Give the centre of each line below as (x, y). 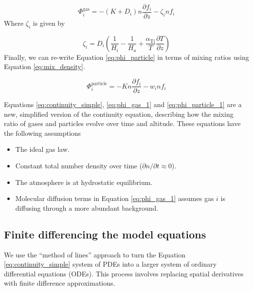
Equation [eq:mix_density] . (45, 66)
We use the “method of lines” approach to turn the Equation (95, 254)
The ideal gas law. (42, 149)
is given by (49, 23)
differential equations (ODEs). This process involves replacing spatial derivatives (124, 273)
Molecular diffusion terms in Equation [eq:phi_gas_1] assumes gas (115, 198)
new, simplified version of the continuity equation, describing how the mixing (119, 114)
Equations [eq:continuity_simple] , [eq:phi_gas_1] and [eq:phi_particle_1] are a (123, 104)
